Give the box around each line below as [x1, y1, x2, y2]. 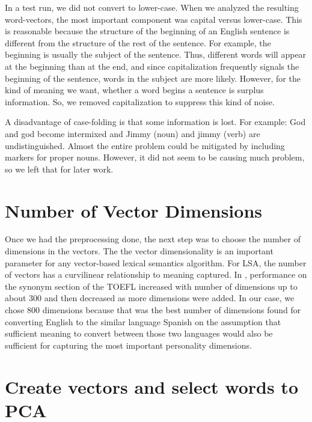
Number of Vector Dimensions [5, 198, 262, 222]
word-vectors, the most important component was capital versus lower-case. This [5, 13, 302, 25]
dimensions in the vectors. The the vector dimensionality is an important [5, 245, 274, 257]
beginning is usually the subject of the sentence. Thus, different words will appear [5, 48, 307, 61]
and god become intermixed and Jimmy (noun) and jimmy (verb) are [5, 127, 260, 139]
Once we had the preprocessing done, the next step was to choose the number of [5, 233, 301, 245]
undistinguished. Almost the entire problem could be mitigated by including [5, 139, 285, 151]
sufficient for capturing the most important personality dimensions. [5, 338, 252, 351]
